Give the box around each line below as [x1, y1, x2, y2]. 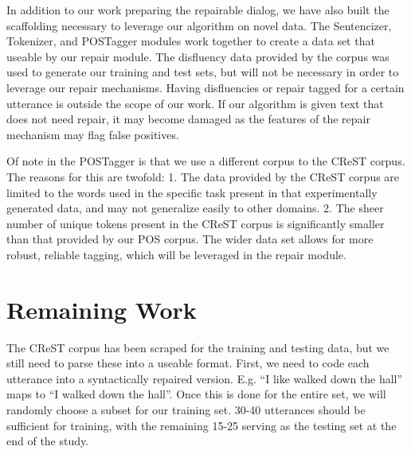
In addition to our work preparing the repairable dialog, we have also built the [6, 2, 389, 17]
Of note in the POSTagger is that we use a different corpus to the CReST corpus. [6, 153, 405, 169]
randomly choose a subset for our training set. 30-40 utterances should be [6, 402, 366, 417]
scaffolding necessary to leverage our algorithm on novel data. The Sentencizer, [6, 17, 392, 33]
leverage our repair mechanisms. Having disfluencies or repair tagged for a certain [6, 79, 405, 95]
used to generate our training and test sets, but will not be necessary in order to [6, 64, 399, 80]
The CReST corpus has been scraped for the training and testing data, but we [6, 339, 389, 355]
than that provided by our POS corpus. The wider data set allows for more [6, 231, 374, 247]
